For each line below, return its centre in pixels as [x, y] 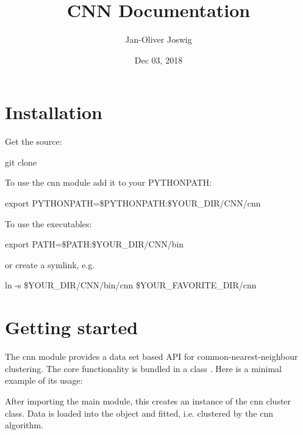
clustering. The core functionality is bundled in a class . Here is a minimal [143, 368]
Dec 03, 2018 [159, 60]
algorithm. [24, 425]
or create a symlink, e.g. [50, 264]
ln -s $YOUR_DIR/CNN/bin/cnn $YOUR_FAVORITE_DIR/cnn [131, 285]
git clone [21, 162]
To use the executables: [48, 223]
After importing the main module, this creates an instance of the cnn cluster [148, 400]
